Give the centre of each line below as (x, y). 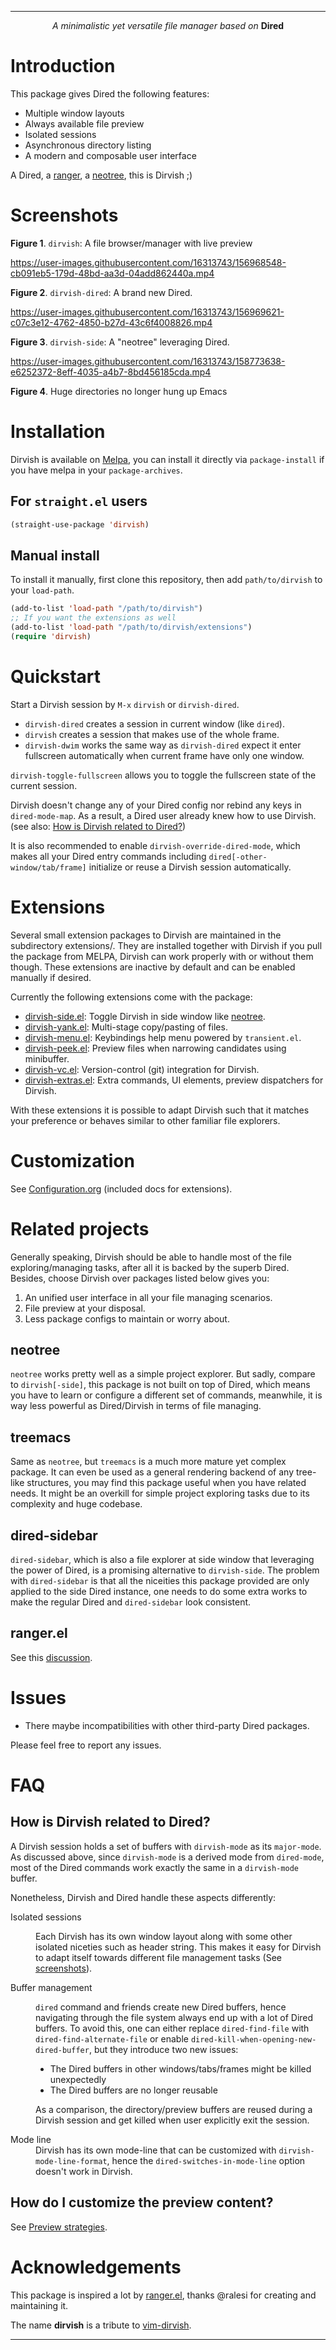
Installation (58, 432)
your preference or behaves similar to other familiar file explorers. (145, 1120)
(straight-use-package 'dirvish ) (80, 524)
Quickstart (56, 677)
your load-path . (42, 590)
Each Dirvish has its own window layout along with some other (164, 1936)
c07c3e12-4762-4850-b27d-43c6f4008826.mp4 (111, 322)
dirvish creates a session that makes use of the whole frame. (152, 734)
